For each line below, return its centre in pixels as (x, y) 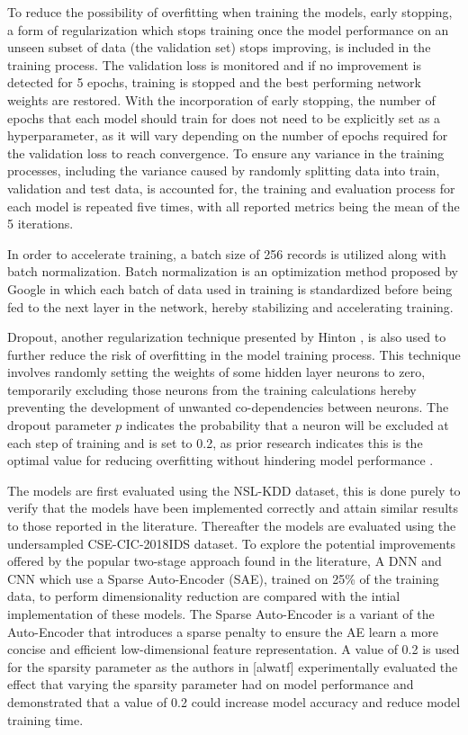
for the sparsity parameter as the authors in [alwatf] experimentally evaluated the (233, 666)
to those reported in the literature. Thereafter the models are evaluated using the (232, 526)
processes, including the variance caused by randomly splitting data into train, (224, 170)
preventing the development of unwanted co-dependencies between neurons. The (228, 407)
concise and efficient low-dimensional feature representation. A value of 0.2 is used (234, 649)
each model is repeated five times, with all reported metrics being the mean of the (234, 206)
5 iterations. (40, 224)
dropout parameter (59, 425)
